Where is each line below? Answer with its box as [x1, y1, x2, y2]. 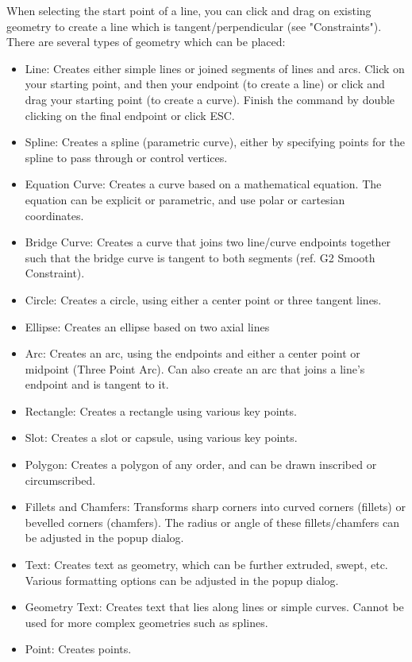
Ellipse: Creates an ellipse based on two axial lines [25, 318, 270, 335]
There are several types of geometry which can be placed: [6, 33, 286, 50]
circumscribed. [25, 471, 96, 488]
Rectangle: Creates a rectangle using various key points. [25, 402, 297, 419]
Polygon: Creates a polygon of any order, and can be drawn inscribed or [25, 456, 377, 473]
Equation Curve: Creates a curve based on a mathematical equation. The [25, 176, 382, 192]
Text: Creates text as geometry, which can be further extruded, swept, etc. [25, 556, 388, 573]
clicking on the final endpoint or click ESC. [25, 106, 235, 123]
